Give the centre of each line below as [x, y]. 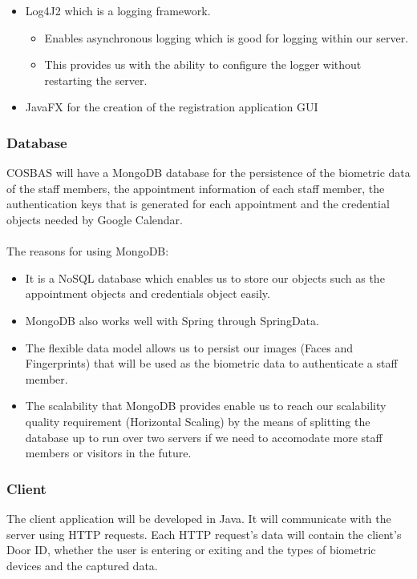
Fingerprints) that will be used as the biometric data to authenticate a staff [211, 363]
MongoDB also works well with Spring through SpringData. [172, 320]
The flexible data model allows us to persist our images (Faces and [189, 347]
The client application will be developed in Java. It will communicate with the [199, 518]
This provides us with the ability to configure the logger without [203, 64]
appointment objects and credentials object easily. [148, 294]
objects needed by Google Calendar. [95, 219]
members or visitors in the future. [108, 453]
